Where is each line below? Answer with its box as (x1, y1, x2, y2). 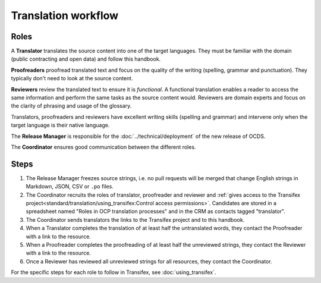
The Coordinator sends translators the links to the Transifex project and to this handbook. (26, 216, 245, 223)
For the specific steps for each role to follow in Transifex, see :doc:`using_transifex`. (11, 269, 216, 276)
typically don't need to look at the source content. (11, 75, 133, 82)
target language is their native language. (11, 122, 110, 129)
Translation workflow (11, 9, 119, 22)
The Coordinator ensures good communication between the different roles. (11, 143, 196, 150)
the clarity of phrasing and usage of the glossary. (11, 102, 132, 109)
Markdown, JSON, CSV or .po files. (26, 183, 114, 190)
